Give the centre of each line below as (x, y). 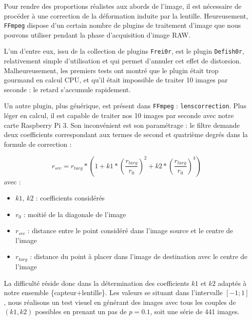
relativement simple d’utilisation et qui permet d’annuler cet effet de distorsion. (123, 61)
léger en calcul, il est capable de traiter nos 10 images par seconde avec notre (119, 115)
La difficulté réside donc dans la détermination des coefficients (97, 283)
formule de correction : (38, 144)
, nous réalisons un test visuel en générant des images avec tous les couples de (120, 302)
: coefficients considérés (70, 198)
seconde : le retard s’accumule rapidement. (68, 89)
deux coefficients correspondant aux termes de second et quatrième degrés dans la (126, 134)
